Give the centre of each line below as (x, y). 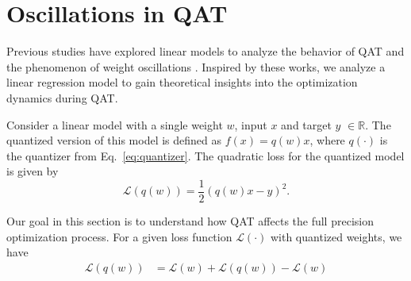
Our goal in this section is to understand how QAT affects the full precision (190, 220)
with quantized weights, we (336, 236)
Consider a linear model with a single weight (115, 124)
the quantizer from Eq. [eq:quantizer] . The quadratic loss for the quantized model (205, 155)
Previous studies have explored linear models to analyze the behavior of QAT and (205, 51)
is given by (33, 171)
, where (327, 140)
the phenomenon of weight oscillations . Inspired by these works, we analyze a (196, 66)
